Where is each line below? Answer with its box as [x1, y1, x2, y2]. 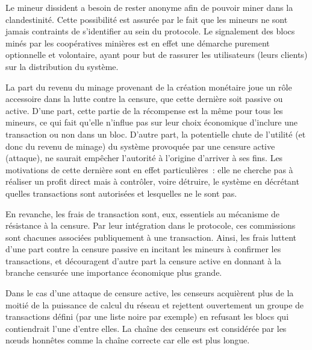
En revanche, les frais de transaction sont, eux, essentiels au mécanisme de [5, 207, 280, 220]
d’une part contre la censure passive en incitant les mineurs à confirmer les [5, 243, 281, 255]
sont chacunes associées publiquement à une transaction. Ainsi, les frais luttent [5, 231, 296, 243]
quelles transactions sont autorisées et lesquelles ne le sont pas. [5, 186, 237, 199]
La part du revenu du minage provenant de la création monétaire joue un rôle [5, 80, 292, 93]
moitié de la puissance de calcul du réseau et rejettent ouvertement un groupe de [5, 298, 304, 311]
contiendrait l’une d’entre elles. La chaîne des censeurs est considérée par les [5, 322, 287, 334]
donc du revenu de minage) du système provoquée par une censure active [5, 139, 275, 152]
